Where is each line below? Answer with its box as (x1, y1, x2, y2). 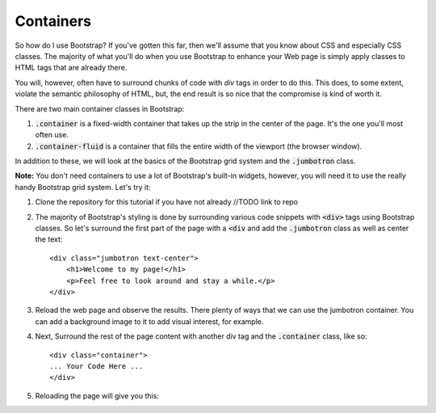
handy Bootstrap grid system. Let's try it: (15, 182, 151, 192)
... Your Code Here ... (49, 361, 144, 371)
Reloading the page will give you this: (35, 390, 159, 400)
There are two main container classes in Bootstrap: (15, 103, 185, 113)
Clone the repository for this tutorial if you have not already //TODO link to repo (35, 197, 299, 207)
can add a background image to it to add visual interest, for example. (35, 316, 264, 327)
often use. (35, 130, 69, 140)
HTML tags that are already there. (15, 63, 128, 73)
